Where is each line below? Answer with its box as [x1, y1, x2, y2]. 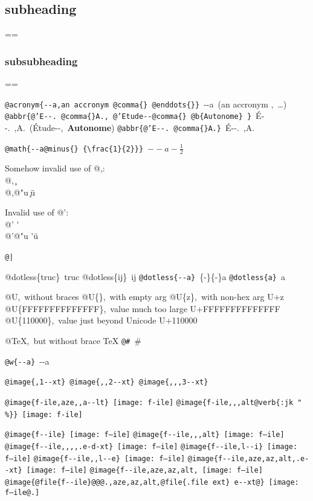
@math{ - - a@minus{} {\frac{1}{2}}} [5, 144, 144, 153]
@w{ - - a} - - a [5, 354, 50, 367]
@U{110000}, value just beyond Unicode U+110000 [5, 314, 198, 327]
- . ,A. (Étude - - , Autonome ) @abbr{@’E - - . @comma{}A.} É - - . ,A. [5, 121, 255, 133]
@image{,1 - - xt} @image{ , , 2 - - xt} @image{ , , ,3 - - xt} [5, 378, 208, 387]
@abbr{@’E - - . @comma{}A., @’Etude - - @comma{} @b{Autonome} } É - [5, 109, 265, 122]
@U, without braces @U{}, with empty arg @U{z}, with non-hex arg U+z [5, 290, 284, 303]
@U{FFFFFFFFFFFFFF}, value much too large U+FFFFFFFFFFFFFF [5, 302, 280, 314]
